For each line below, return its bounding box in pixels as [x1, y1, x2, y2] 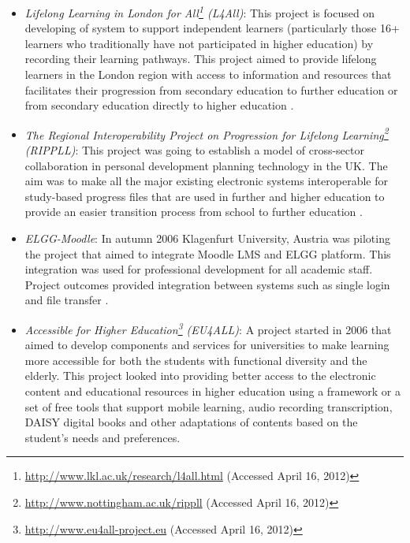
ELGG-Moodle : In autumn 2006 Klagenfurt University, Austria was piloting [24, 230, 390, 247]
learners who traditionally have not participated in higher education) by [24, 35, 374, 51]
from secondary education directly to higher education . [24, 97, 294, 113]
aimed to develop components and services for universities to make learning [24, 337, 389, 353]
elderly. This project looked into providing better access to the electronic [24, 367, 376, 384]
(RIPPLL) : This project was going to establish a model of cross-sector [24, 142, 364, 158]
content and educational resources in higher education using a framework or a [24, 383, 401, 400]
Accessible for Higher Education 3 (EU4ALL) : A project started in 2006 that [24, 319, 392, 337]
